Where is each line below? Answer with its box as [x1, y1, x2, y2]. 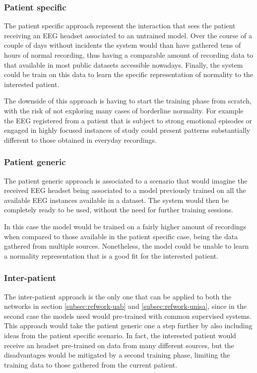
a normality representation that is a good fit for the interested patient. [4, 250, 219, 261]
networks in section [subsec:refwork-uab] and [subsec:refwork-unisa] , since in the [4, 301, 247, 311]
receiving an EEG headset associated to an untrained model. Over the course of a [4, 30, 252, 40]
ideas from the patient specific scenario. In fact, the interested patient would [4, 330, 236, 340]
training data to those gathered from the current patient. [4, 359, 178, 370]
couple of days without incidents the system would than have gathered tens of [4, 40, 241, 50]
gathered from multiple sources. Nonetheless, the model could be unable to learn [4, 241, 249, 251]
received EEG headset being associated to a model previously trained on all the [4, 185, 246, 195]
